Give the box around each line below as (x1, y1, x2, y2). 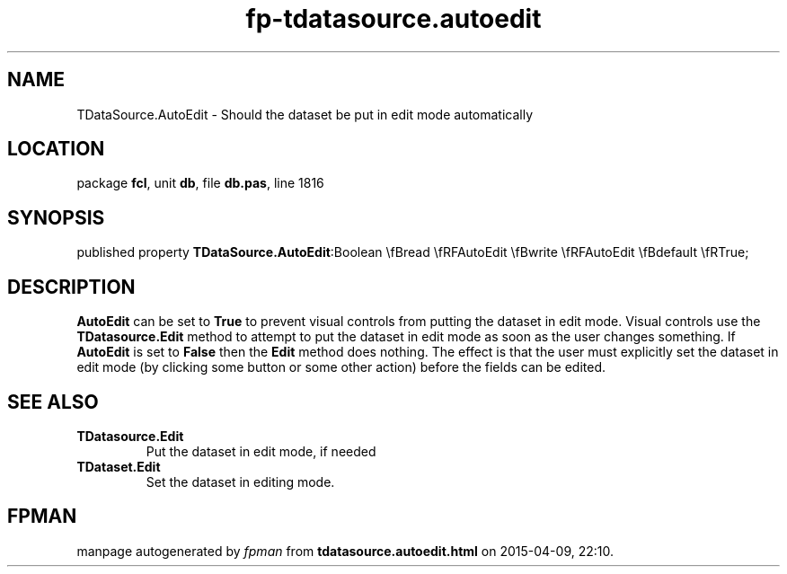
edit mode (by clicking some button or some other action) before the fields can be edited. (76, 359, 606, 375)
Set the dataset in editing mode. (146, 473, 335, 490)
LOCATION (7, 137, 105, 161)
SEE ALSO (7, 390, 99, 413)
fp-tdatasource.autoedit (245, 4, 542, 34)
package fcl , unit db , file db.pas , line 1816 (76, 175, 324, 191)
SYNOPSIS (7, 206, 105, 229)
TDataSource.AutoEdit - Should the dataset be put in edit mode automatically (76, 106, 534, 122)
